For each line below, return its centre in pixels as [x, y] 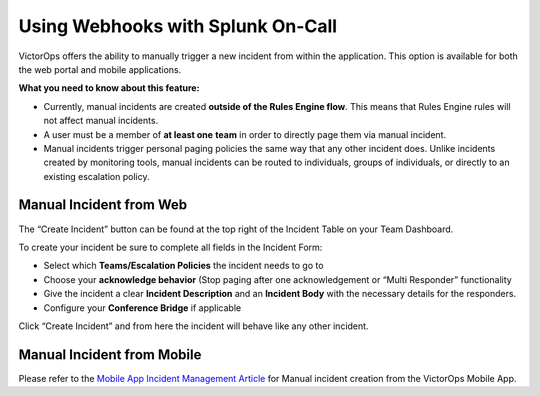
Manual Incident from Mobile [110, 354]
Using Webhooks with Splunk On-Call [178, 26]
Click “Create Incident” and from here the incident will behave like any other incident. [193, 326]
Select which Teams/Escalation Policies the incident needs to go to [183, 266]
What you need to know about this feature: [109, 88]
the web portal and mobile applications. [100, 69]
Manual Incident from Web [103, 205]
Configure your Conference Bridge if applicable [142, 307]
